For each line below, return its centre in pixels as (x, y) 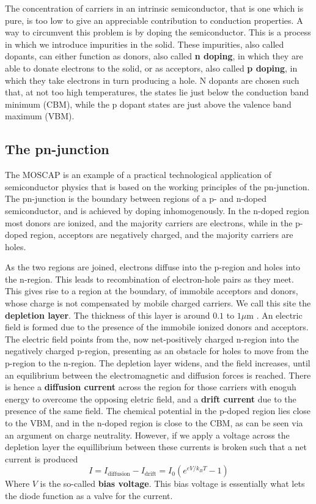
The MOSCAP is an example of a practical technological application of (138, 175)
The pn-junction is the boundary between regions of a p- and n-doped (136, 198)
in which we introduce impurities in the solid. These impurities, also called (145, 44)
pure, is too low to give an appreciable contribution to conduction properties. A (154, 20)
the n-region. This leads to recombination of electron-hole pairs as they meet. (149, 279)
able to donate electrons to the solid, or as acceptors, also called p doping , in (151, 68)
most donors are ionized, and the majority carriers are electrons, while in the (149, 222)
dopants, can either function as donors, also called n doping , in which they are (154, 56)
